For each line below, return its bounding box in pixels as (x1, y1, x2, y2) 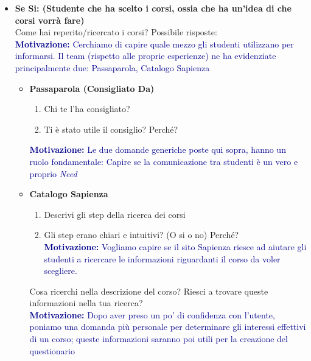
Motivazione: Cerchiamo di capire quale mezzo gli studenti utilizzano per (15, 37, 294, 50)
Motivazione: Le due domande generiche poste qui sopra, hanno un (29, 143, 286, 156)
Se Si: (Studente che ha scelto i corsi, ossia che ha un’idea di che (15, 2, 292, 14)
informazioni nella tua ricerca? (29, 296, 143, 309)
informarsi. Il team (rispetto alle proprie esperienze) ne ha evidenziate (15, 49, 276, 62)
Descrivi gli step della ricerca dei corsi (44, 208, 186, 220)
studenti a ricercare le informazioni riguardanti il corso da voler (44, 252, 281, 265)
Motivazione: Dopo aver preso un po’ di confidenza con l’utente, (29, 308, 275, 321)
